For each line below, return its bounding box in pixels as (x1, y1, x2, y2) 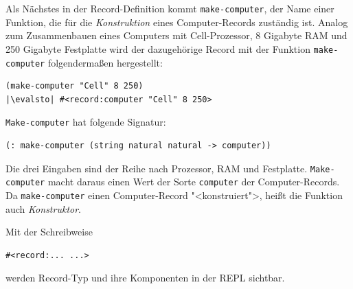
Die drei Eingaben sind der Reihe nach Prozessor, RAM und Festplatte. (5, 161, 308, 175)
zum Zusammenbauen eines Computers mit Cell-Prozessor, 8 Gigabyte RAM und (5, 28, 348, 43)
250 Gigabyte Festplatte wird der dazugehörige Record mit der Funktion (5, 41, 310, 56)
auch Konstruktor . (5, 201, 81, 216)
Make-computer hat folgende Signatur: (5, 115, 166, 129)
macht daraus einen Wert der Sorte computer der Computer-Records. (47, 174, 340, 189)
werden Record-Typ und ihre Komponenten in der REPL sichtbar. (5, 270, 285, 285)
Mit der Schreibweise (5, 224, 93, 239)
